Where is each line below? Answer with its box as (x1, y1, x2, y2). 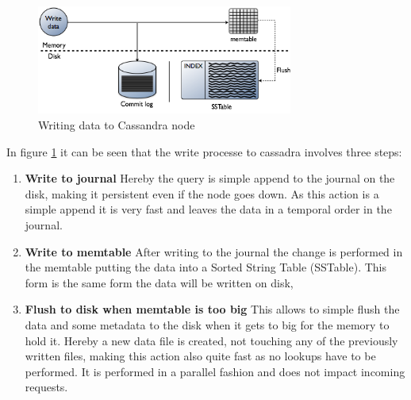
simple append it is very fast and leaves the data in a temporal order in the (25, 201, 392, 217)
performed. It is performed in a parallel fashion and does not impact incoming (25, 363, 405, 379)
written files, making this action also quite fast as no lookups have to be (25, 348, 376, 364)
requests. (25, 379, 68, 395)
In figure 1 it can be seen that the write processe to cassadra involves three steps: (6, 143, 402, 160)
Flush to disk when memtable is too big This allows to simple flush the (25, 301, 400, 317)
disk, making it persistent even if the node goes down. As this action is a (25, 185, 379, 202)
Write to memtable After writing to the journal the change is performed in (25, 243, 403, 260)
